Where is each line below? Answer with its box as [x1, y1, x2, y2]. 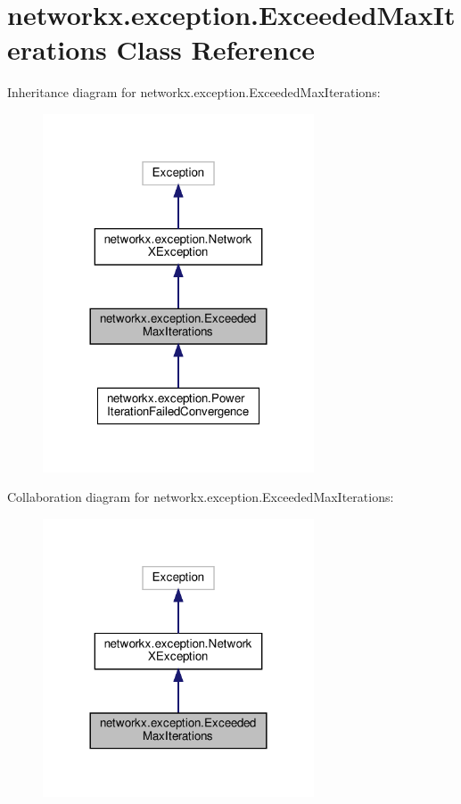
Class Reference [116, 31, 316, 68]
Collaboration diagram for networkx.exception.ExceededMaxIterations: [7, 488, 394, 506]
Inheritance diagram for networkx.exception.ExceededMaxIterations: [7, 83, 381, 102]
